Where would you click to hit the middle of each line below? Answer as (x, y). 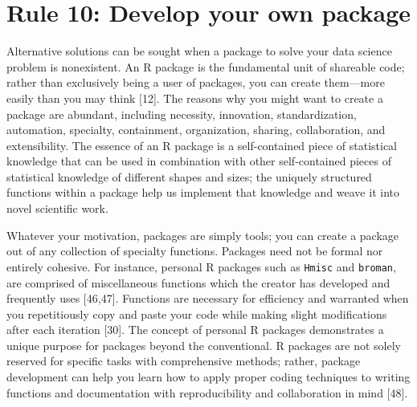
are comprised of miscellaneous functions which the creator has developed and (198, 282)
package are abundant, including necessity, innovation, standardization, (182, 114)
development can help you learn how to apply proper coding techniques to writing (208, 377)
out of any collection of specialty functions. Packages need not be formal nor (195, 251)
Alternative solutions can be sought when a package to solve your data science (199, 51)
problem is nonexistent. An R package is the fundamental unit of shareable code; (206, 66)
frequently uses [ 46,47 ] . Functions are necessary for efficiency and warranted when (208, 298)
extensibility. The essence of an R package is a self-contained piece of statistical (202, 145)
